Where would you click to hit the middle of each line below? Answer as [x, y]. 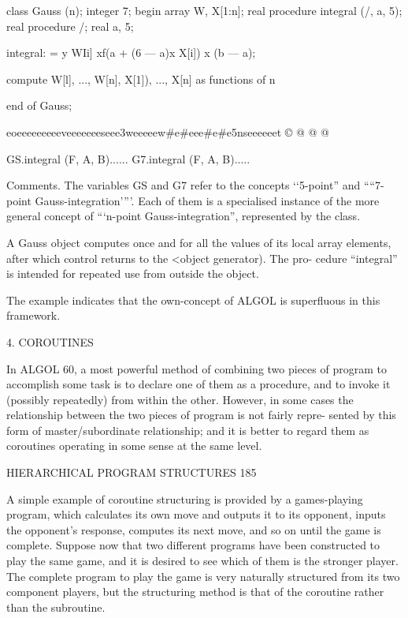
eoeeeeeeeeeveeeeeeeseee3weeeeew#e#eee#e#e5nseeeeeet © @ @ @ [168, 131]
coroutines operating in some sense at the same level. [134, 446]
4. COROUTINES [50, 341]
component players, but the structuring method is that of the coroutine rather [195, 592]
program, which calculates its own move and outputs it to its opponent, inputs [196, 514]
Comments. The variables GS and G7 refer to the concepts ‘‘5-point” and [184, 185]
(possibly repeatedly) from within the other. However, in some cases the [180, 399]
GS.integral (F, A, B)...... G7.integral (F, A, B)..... [128, 158]
